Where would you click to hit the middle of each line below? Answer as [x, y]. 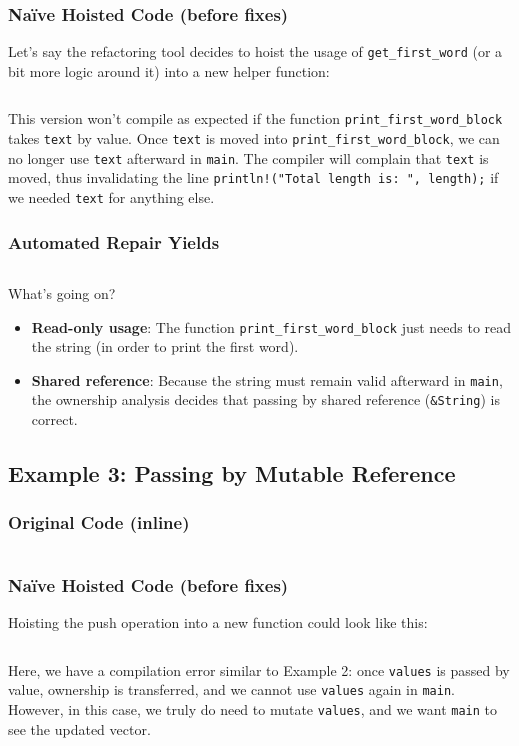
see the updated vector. [79, 728]
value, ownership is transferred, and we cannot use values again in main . [231, 689]
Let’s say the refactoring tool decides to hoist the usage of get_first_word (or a [255, 51]
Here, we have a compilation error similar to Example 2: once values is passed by [259, 669]
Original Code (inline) [99, 522]
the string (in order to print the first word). [165, 346]
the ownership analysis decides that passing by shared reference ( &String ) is [265, 399]
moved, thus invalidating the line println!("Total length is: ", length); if [253, 177]
